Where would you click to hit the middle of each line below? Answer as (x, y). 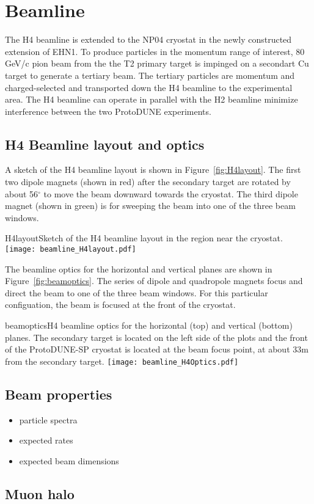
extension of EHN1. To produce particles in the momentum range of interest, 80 (155, 51)
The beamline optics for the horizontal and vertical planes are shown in (139, 268)
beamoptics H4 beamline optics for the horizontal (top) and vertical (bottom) (149, 325)
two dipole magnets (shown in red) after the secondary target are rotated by (148, 182)
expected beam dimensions (69, 460)
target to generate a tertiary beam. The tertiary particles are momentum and (150, 75)
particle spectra (48, 419)
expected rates (46, 440)
